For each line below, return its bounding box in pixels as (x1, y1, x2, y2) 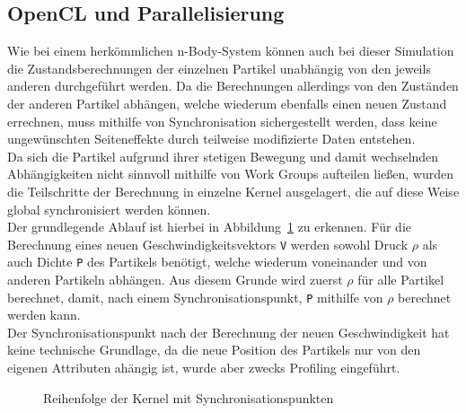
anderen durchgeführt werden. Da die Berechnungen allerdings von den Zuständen (7, 76, 459, 95)
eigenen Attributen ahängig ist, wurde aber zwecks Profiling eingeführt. (7, 358, 400, 377)
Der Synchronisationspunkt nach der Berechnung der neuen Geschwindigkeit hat (7, 322, 450, 341)
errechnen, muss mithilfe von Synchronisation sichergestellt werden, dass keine (7, 111, 437, 130)
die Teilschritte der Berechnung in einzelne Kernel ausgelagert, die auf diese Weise (7, 181, 460, 200)
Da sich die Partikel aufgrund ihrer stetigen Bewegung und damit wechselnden (7, 146, 439, 165)
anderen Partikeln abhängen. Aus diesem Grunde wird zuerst (7, 270, 343, 289)
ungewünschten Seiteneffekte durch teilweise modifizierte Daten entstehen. (7, 129, 416, 148)
